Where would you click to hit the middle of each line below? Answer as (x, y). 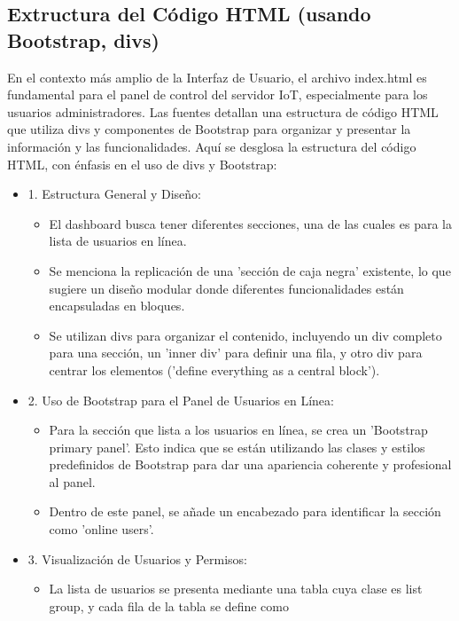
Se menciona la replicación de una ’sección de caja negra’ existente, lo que (250, 270)
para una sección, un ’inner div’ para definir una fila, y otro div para (236, 353)
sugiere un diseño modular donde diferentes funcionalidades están (226, 288)
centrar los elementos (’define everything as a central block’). (214, 369)
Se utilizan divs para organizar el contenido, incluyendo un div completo (245, 335)
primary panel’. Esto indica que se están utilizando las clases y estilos (237, 447)
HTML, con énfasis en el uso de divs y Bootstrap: (142, 164)
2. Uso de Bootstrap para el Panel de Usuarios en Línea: (181, 400)
